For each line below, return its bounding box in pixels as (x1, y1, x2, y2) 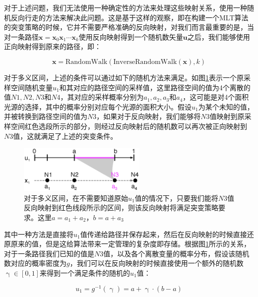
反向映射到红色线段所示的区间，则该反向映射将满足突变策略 (24, 202, 218, 213)
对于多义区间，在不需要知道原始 (24, 192, 128, 203)
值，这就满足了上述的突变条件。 (13, 130, 118, 141)
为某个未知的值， (198, 101, 254, 112)
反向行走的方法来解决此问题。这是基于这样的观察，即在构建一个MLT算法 (10, 12, 249, 22)
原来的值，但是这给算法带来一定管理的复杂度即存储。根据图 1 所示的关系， (10, 238, 251, 249)
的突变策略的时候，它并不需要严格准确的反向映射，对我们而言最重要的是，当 (4, 22, 254, 32)
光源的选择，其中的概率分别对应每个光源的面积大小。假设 (4, 101, 192, 112)
